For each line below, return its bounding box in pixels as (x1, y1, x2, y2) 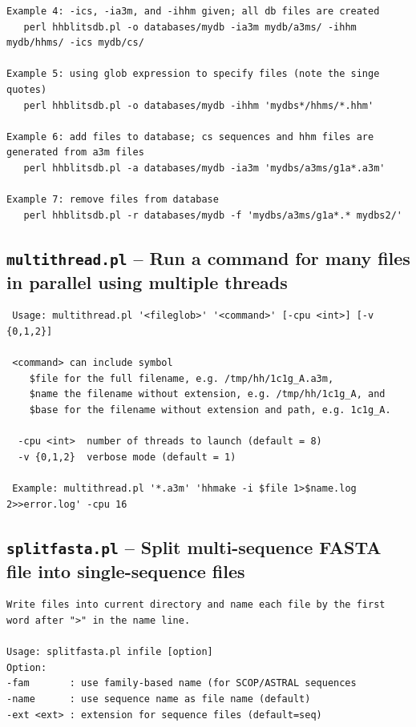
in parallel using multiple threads (6, 269, 288, 294)
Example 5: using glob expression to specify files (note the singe (6, 68, 380, 80)
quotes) (6, 83, 47, 95)
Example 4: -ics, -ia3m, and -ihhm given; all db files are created (6, 6, 380, 17)
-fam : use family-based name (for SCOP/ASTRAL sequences (6, 677, 357, 689)
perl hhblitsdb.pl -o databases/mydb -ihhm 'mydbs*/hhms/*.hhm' (23, 99, 374, 111)
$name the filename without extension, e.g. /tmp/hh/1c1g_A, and (29, 388, 386, 400)
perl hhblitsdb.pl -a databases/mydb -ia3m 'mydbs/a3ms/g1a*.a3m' (23, 162, 386, 174)
